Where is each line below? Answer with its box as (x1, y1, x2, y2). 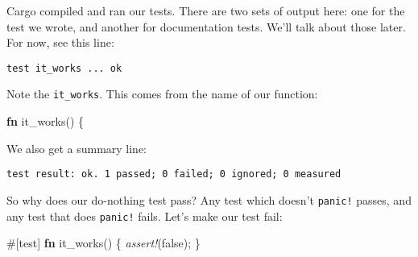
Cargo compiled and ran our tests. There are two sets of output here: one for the (6, 2, 405, 19)
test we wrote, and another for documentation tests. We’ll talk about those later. (6, 18, 406, 35)
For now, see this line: (6, 34, 114, 51)
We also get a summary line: (6, 139, 147, 156)
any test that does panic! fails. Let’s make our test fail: (6, 207, 283, 224)
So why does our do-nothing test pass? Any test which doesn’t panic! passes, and (6, 191, 412, 208)
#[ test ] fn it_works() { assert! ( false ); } (6, 234, 201, 251)
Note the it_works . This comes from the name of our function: (6, 85, 318, 102)
